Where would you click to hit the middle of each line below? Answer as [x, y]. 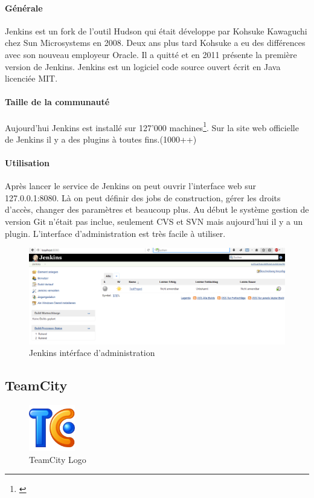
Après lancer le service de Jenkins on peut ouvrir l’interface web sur [131, 186]
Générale [24, 8]
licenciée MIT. [31, 78]
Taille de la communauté [57, 102]
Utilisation [27, 163]
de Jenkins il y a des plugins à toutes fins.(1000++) [101, 139]
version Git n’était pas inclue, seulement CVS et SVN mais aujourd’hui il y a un [154, 221]
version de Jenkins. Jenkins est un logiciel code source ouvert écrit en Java [143, 66]
